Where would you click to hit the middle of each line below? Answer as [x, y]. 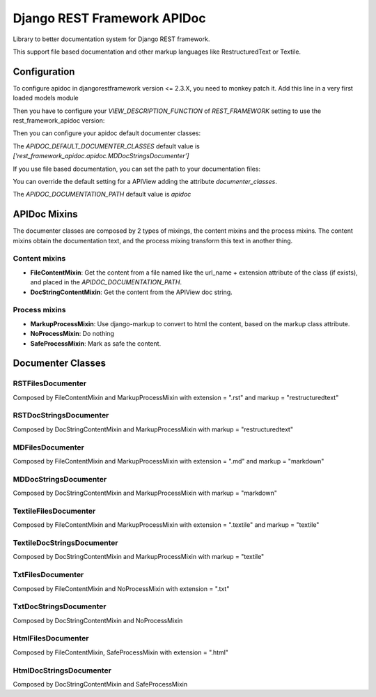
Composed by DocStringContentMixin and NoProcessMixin [98, 620]
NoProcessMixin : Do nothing [72, 334]
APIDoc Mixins [45, 214]
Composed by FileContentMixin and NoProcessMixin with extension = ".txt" [121, 588]
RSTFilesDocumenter [50, 383]
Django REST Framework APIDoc [109, 18]
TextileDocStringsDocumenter [65, 542]
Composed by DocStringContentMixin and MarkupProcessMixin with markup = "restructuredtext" [153, 429]
